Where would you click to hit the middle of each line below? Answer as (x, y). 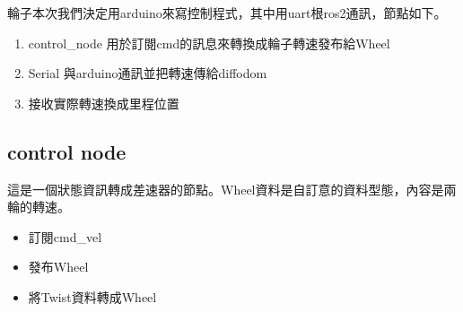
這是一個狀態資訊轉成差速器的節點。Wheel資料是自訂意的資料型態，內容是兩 (232, 189)
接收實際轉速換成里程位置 (104, 103)
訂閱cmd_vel (65, 236)
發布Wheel (58, 267)
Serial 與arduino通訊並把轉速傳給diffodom (148, 73)
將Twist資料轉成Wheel (92, 296)
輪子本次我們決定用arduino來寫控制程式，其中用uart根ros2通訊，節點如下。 (227, 13)
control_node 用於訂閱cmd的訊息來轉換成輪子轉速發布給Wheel (209, 43)
